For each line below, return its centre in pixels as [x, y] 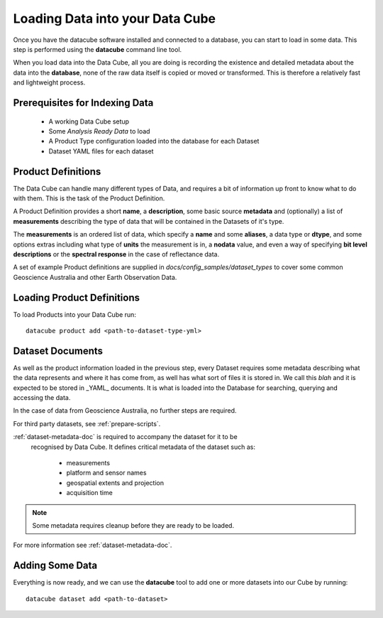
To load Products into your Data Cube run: [74, 314]
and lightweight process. [49, 82]
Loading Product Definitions [77, 297]
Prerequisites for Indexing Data [83, 103]
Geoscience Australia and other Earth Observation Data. [95, 277]
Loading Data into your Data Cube [115, 18]
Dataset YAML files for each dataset [101, 151]
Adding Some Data [55, 566]
